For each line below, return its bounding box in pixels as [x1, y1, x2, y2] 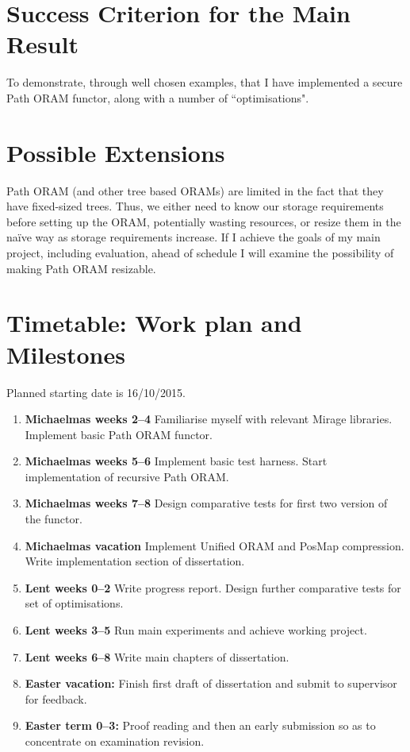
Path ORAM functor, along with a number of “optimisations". [6, 89, 309, 106]
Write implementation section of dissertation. [25, 553, 245, 569]
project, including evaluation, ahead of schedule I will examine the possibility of [6, 245, 394, 260]
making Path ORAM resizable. [6, 260, 156, 276]
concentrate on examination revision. [25, 733, 205, 749]
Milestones [6, 337, 125, 370]
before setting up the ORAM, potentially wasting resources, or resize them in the [6, 213, 401, 229]
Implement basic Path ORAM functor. [25, 426, 213, 442]
